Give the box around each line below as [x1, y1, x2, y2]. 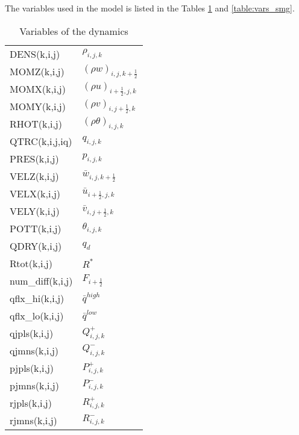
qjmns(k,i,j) [10, 343, 59, 357]
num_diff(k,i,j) [10, 273, 73, 288]
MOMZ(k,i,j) [10, 64, 65, 78]
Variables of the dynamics [19, 23, 128, 38]
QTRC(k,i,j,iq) [10, 134, 72, 148]
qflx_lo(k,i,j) [10, 308, 64, 322]
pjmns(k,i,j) [10, 378, 59, 392]
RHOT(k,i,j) [10, 116, 62, 131]
